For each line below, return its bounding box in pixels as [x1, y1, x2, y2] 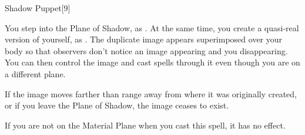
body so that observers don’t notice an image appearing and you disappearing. [5, 44, 288, 57]
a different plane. [5, 67, 66, 80]
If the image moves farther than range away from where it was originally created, [5, 87, 297, 100]
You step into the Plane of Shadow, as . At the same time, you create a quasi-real [5, 21, 299, 34]
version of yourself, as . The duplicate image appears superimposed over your [5, 33, 283, 45]
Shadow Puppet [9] [5, 2, 71, 14]
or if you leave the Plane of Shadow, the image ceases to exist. [5, 99, 229, 111]
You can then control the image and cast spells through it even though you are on [5, 56, 300, 68]
